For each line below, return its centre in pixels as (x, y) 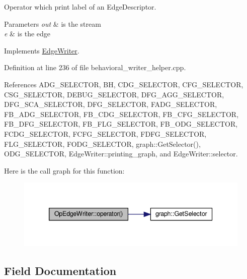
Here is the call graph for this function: (64, 170)
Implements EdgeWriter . (42, 50)
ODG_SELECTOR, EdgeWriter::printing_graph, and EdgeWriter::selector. (121, 154)
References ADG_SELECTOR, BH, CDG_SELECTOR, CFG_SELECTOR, (124, 84)
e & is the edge (27, 34)
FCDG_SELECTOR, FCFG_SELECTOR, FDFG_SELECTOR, (105, 133)
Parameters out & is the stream (53, 23)
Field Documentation (60, 270)
